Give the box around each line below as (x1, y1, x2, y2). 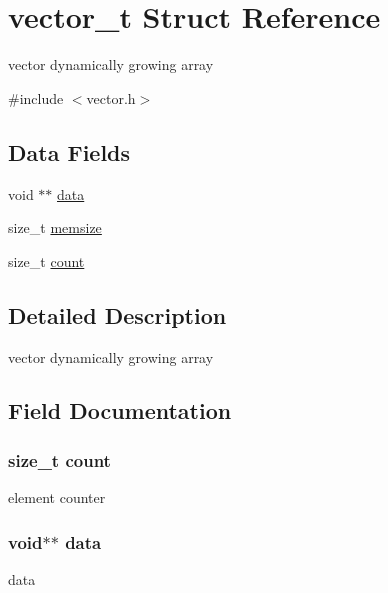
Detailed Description (8, 299, 227, 330)
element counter (8, 487, 106, 508)
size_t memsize (8, 217, 102, 238)
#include (8, 87, 64, 108)
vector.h (86, 87, 136, 108)
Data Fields (8, 136, 131, 167)
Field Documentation (8, 395, 232, 426)
